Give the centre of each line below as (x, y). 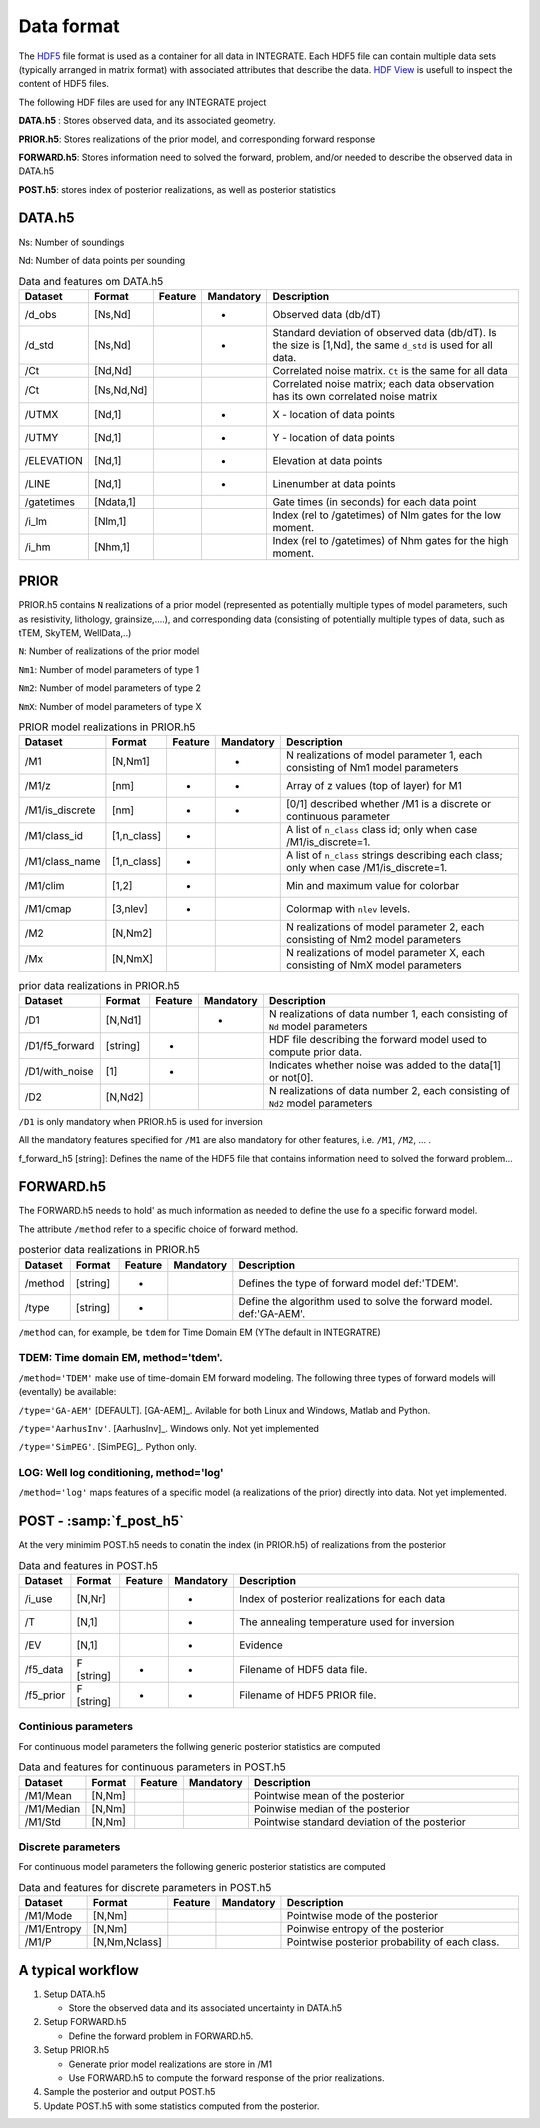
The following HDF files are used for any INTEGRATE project (142, 102)
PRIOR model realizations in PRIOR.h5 (107, 727)
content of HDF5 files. (64, 84)
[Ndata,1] (115, 502)
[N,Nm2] (132, 933)
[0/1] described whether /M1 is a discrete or (388, 804)
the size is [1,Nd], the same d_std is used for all (383, 345)
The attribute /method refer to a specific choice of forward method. (158, 1229)
